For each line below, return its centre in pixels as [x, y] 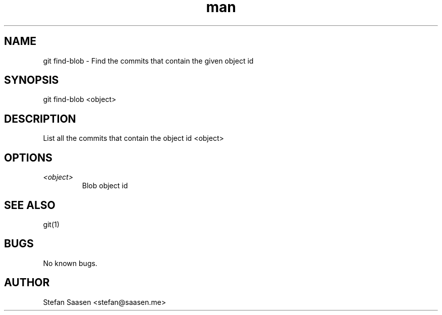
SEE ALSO [30, 205]
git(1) [51, 224]
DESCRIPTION [40, 119]
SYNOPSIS [32, 80]
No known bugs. [70, 263]
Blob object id [105, 186]
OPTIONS [28, 157]
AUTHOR [27, 283]
